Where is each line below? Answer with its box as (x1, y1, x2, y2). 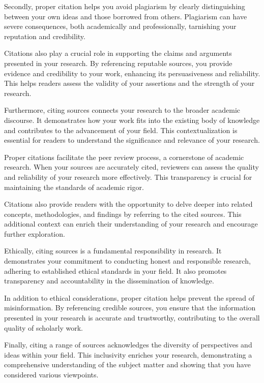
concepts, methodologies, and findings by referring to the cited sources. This (4, 208, 242, 219)
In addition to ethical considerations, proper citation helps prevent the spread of (4, 292, 255, 303)
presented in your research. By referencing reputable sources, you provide (4, 57, 232, 68)
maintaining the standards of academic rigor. (4, 181, 144, 192)
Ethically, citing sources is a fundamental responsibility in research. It (4, 245, 222, 256)
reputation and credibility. (4, 30, 85, 41)
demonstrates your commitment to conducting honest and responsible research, (4, 256, 251, 266)
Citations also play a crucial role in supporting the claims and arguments (4, 48, 232, 58)
